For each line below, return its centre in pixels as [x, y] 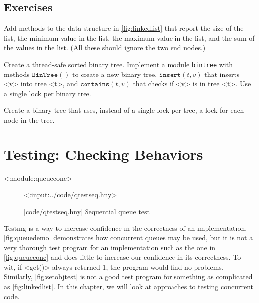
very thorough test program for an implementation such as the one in [110, 247]
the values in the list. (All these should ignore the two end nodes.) [105, 47]
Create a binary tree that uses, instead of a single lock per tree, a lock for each [124, 110]
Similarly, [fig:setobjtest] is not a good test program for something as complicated [128, 276]
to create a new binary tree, [115, 74]
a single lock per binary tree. [48, 93]
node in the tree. [29, 120]
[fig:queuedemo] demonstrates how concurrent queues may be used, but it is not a [129, 238]
